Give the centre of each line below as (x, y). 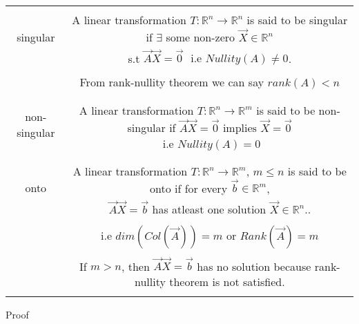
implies (240, 128)
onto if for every (188, 188)
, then (135, 266)
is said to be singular (297, 20)
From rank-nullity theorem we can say (172, 82)
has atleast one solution (209, 209)
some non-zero (201, 37)
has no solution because (254, 266)
